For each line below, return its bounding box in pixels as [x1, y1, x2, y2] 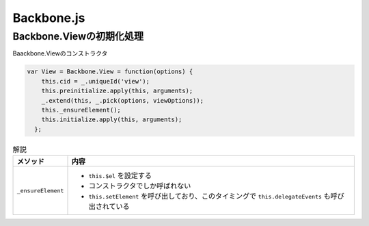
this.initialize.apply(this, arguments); [41, 116, 182, 123]
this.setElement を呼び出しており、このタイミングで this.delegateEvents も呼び [88, 192, 344, 201]
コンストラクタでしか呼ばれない [88, 181, 191, 191]
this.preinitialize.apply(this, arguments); [41, 87, 193, 95]
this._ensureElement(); [41, 106, 121, 114]
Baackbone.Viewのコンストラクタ [12, 49, 108, 58]
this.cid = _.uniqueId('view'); [41, 77, 150, 85]
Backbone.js [12, 10, 85, 25]
